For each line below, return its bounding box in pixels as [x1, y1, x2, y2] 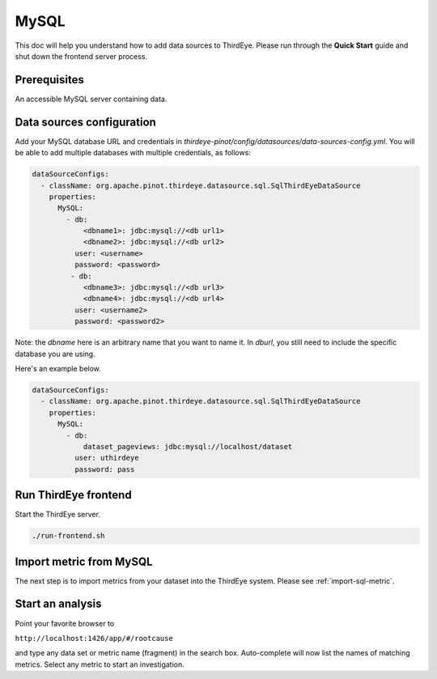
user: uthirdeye [74, 453, 139, 463]
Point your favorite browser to [15, 618, 115, 628]
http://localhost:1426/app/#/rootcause [15, 634, 173, 643]
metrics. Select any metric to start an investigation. [15, 660, 185, 669]
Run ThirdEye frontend [15, 488, 133, 502]
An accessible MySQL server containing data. [15, 94, 168, 104]
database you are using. [15, 349, 96, 359]
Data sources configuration [15, 115, 157, 129]
